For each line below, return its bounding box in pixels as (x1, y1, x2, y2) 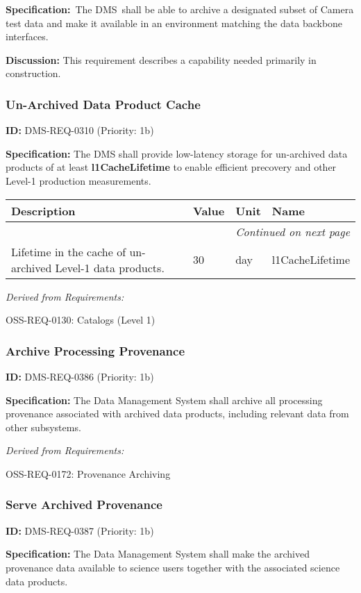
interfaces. (6, 29, 49, 44)
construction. (6, 66, 61, 81)
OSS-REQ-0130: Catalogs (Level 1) (6, 312, 156, 327)
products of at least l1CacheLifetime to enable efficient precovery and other (6, 160, 337, 174)
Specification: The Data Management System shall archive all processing (6, 392, 323, 407)
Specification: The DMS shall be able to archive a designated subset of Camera (6, 2, 354, 16)
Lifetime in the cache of (11, 243, 126, 260)
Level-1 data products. (55, 259, 165, 276)
